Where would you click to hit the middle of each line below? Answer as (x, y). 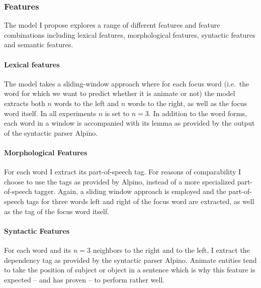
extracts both (25, 103)
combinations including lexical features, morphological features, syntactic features (130, 34)
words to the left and (86, 103)
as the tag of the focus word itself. (57, 211)
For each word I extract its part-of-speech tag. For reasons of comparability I (123, 172)
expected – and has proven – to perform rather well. (84, 279)
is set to (117, 113)
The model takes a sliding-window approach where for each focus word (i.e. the (127, 83)
